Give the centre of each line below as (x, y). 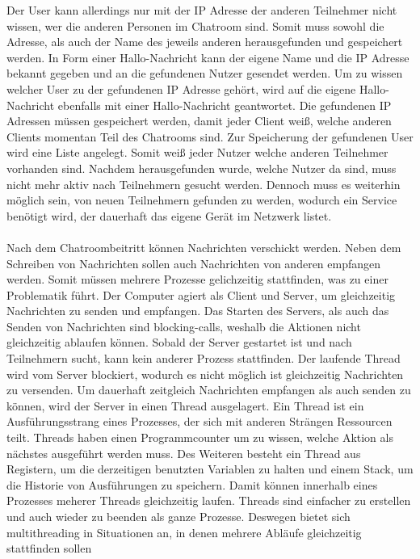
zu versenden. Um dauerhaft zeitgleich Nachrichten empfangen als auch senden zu (209, 390)
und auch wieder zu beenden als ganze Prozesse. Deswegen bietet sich (178, 516)
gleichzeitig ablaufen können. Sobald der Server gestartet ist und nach (179, 342)
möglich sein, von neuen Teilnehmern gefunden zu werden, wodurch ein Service (202, 200)
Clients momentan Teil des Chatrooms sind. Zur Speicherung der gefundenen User (210, 136)
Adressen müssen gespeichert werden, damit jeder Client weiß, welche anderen (199, 121)
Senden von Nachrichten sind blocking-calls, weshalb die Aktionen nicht (184, 326)
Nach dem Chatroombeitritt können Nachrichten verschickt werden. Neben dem (204, 247)
